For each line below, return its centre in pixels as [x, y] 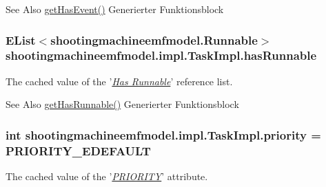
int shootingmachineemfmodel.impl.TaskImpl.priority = [163, 134]
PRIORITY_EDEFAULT [78, 150]
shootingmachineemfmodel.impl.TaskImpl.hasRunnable [161, 55]
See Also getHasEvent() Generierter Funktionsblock [115, 9]
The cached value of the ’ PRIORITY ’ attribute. [107, 176]
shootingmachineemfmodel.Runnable [154, 40]
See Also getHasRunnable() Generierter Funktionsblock [122, 104]
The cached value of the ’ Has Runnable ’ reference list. [119, 81]
